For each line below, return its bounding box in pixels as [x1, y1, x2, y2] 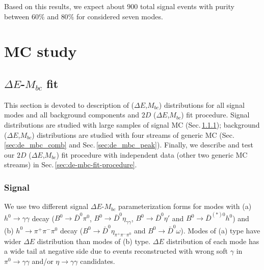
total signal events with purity [140, 1, 234, 11]
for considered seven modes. [76, 11, 163, 21]
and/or [32, 255, 54, 266]
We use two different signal [4, 201, 89, 212]
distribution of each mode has [166, 235, 259, 246]
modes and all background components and [4, 109, 140, 120]
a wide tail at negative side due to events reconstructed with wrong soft [4, 246, 228, 256]
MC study [4, 41, 77, 62]
